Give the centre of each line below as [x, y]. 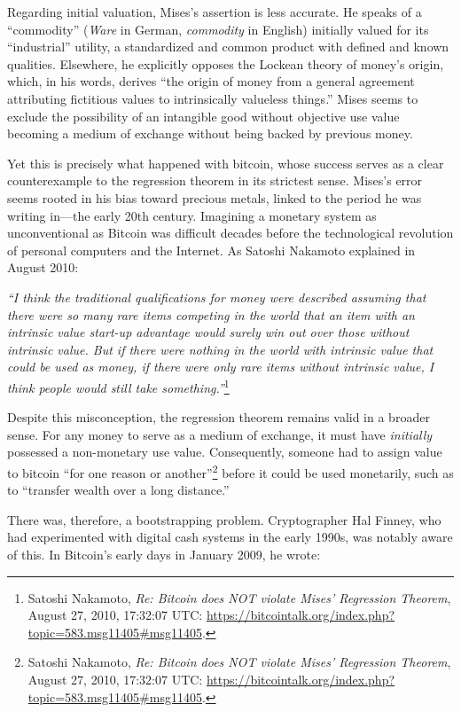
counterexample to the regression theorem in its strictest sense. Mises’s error [215, 180]
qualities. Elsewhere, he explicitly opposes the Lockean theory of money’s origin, [226, 63]
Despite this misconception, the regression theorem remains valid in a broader [219, 417]
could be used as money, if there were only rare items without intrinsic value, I [221, 367]
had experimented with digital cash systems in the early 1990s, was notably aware [230, 537]
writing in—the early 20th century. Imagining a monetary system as [192, 215]
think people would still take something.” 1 [118, 386]
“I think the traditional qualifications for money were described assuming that [217, 297]
